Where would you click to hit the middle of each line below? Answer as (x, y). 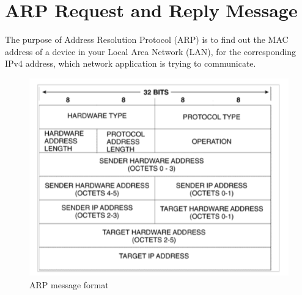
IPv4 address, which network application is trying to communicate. (131, 63)
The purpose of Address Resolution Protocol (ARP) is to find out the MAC (147, 39)
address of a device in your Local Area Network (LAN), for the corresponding (151, 51)
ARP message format (69, 284)
